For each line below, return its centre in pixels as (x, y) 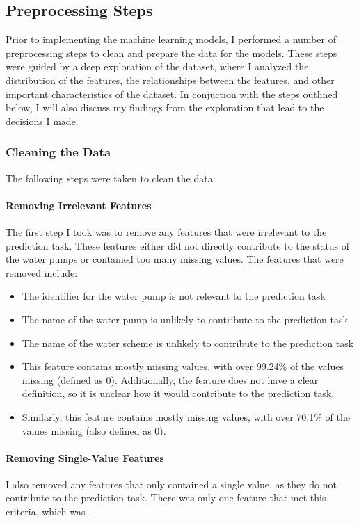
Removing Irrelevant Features (79, 205)
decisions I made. (42, 121)
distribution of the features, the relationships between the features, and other (170, 80)
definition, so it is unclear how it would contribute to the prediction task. (178, 393)
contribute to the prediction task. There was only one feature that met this (166, 498)
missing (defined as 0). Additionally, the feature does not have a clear (170, 379)
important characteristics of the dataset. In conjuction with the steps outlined (172, 94)
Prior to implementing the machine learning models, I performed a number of (171, 39)
